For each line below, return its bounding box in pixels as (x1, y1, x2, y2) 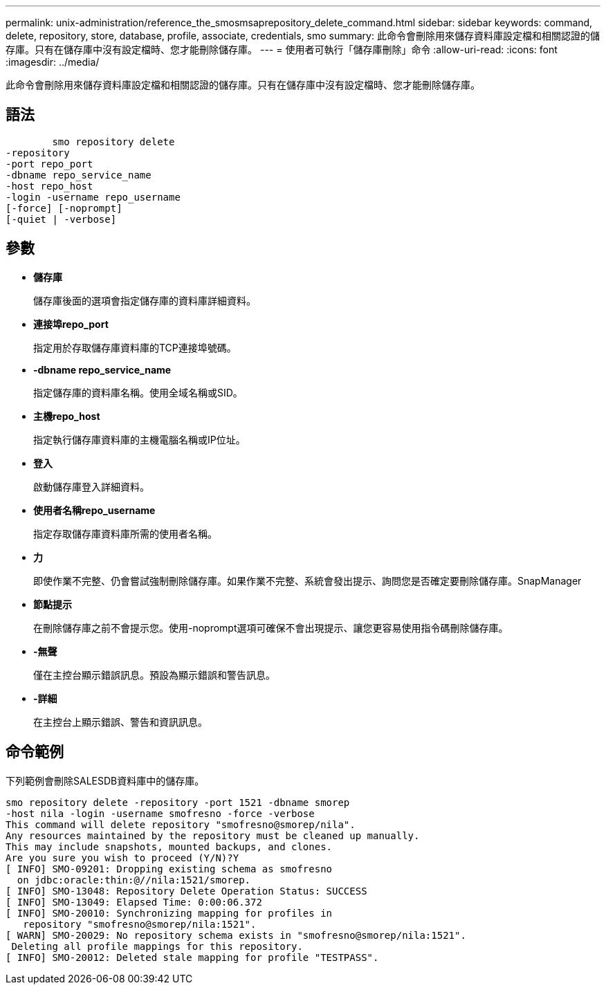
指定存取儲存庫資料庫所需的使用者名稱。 (33, 527, 217, 540)
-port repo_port (6, 158, 93, 169)
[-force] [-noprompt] (6, 202, 122, 214)
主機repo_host (33, 410, 100, 422)
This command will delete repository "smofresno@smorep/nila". (6, 818, 356, 830)
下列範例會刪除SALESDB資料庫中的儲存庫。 (6, 774, 205, 787)
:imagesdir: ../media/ (6, 56, 100, 68)
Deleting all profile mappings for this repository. (11, 940, 303, 952)
